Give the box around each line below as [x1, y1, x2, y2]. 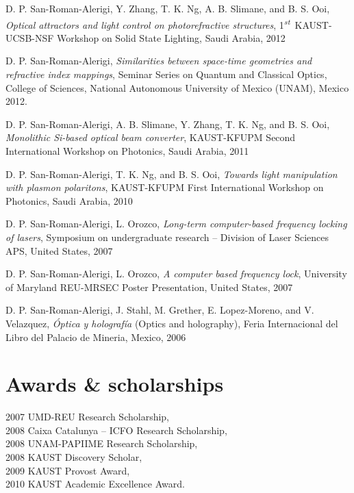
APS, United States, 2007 [5, 243, 113, 257]
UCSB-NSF [5, 30, 54, 45]
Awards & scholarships [5, 370, 224, 398]
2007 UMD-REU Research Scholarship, [5, 409, 170, 424]
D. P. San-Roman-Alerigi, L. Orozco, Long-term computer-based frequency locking [5, 216, 347, 231]
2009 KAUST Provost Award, [5, 463, 130, 477]
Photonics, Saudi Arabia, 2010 [5, 193, 133, 207]
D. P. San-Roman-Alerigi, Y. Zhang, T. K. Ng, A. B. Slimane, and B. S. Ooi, [5, 1, 330, 15]
